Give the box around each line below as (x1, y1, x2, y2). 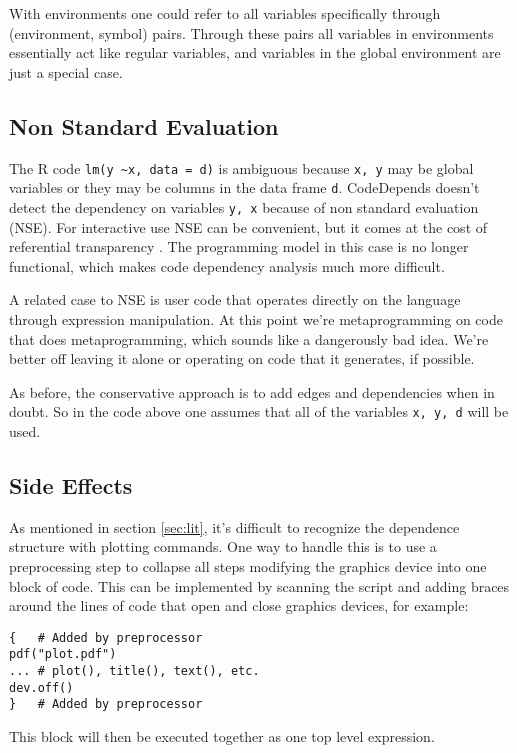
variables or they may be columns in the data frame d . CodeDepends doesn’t (9, 177, 480, 198)
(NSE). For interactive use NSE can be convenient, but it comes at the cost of (9, 216, 488, 237)
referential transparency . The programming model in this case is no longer (9, 236, 469, 257)
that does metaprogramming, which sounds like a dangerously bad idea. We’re (9, 328, 489, 349)
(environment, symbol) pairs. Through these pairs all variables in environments (9, 22, 494, 43)
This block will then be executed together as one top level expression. (9, 726, 435, 746)
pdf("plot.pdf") (9, 647, 117, 662)
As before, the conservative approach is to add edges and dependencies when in (9, 381, 495, 402)
